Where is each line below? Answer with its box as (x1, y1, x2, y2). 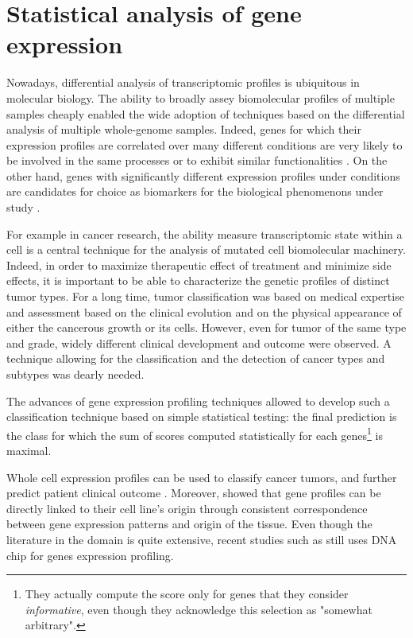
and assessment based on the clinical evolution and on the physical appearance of (6, 303, 402, 320)
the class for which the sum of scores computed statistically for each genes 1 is (6, 424, 384, 443)
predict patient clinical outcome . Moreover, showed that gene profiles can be (6, 484, 381, 501)
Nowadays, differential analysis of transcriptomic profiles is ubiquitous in (6, 74, 360, 91)
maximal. (6, 442, 52, 459)
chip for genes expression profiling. (6, 547, 174, 563)
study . (6, 199, 41, 216)
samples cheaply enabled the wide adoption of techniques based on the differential (6, 105, 405, 122)
